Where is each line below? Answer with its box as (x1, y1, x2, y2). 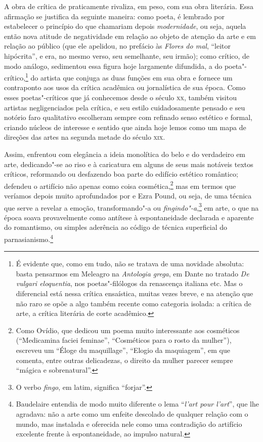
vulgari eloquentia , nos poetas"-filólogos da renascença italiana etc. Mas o (16, 278, 243, 289)
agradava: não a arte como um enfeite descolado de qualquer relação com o (16, 409, 248, 419)
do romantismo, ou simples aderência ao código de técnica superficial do (4, 222, 228, 232)
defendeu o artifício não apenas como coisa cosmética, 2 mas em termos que (4, 179, 236, 191)
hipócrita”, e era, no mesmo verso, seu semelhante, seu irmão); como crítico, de (4, 50, 250, 61)
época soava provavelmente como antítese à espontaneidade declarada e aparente (4, 212, 254, 222)
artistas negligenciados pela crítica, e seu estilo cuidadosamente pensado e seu (4, 102, 245, 112)
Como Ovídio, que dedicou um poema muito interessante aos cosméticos (16, 325, 240, 335)
